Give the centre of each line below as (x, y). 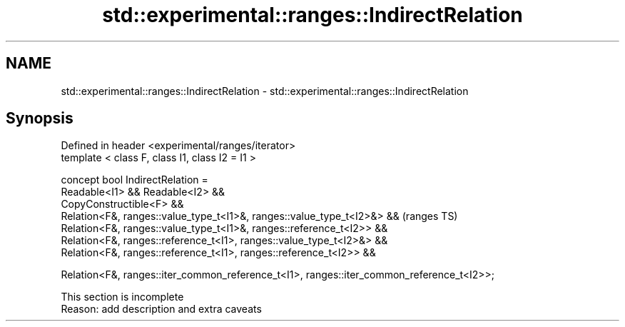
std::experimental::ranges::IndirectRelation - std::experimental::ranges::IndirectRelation (265, 91)
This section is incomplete (122, 297)
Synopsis (40, 119)
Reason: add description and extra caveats (161, 309)
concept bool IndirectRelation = (134, 180)
